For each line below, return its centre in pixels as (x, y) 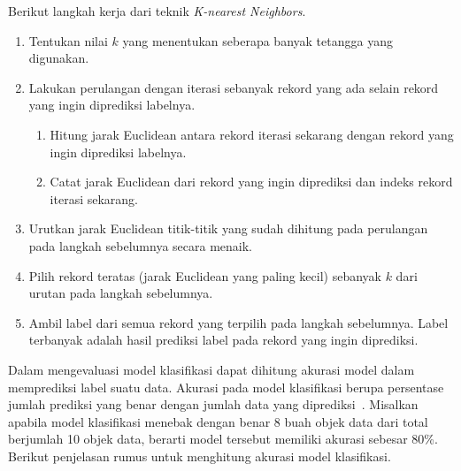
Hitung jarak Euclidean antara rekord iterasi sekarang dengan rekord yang (252, 134)
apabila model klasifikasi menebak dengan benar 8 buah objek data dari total (218, 421)
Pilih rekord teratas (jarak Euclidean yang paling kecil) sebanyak (205, 275)
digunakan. (59, 58)
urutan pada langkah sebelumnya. (121, 293)
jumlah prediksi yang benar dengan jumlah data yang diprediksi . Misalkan (213, 404)
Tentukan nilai (68, 40)
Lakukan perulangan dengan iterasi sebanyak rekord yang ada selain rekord (234, 87)
